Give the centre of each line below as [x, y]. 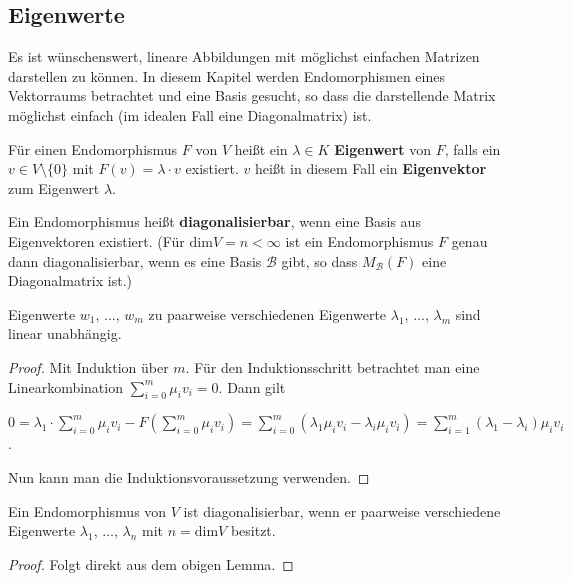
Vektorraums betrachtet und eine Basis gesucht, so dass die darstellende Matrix [252, 95]
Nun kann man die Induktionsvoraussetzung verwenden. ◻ [189, 476]
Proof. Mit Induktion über [88, 366]
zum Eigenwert [54, 187]
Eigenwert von [383, 148]
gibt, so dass [319, 260]
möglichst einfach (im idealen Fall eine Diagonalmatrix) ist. [190, 114]
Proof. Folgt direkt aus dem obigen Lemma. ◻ [151, 563]
